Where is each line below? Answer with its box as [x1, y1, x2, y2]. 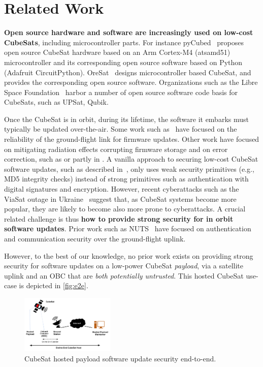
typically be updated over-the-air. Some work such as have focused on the [4, 124, 237, 134]
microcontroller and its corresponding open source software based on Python [4, 56, 243, 67]
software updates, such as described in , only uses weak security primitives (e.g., [4, 163, 254, 174]
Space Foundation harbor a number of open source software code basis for [4, 86, 238, 97]
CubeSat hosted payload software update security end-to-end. [24, 353, 216, 363]
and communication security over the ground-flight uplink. [4, 233, 186, 243]
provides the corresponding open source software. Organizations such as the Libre [4, 77, 258, 87]
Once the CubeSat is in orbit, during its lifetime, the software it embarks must [4, 113, 249, 124]
